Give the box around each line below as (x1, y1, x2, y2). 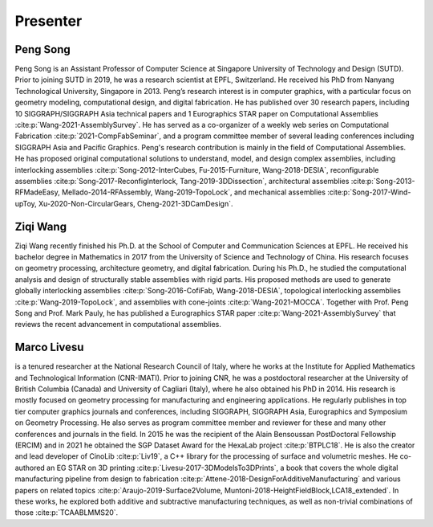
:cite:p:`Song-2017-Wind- (327, 187, 411, 197)
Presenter (14, 12, 83, 30)
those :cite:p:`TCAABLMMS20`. (14, 508, 119, 517)
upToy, (14, 198, 38, 208)
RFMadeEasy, (14, 187, 60, 197)
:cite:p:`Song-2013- (350, 176, 416, 186)
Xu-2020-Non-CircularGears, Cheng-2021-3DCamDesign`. (38, 198, 233, 208)
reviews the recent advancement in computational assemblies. (14, 320, 222, 329)
